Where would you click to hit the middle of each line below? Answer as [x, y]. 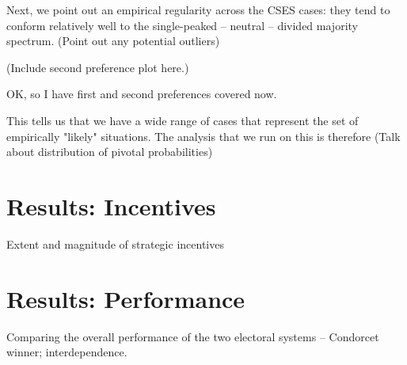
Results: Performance [126, 298]
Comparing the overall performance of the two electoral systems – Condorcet [193, 336]
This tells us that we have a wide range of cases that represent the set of [183, 120]
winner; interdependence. [67, 352]
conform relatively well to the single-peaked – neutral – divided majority [182, 25]
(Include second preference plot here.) [98, 67]
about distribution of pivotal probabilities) [110, 152]
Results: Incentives [111, 205]
